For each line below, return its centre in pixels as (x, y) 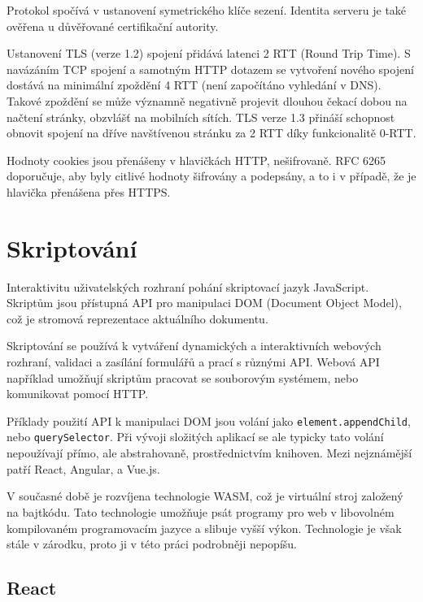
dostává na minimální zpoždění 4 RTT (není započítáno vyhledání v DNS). (194, 85)
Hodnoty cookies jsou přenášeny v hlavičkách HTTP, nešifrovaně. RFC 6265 (196, 160)
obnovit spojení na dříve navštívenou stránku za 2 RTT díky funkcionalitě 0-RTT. (211, 133)
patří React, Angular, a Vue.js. (83, 468)
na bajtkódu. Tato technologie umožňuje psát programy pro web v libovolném (201, 511)
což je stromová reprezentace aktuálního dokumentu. (137, 318)
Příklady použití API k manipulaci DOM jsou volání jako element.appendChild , (209, 420)
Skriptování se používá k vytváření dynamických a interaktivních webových (194, 346)
